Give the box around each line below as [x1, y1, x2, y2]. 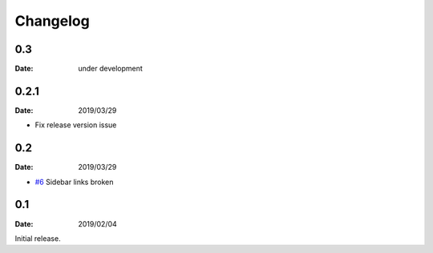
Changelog [14, 12, 90, 30]
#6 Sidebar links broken [34, 177, 114, 187]
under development [78, 64, 144, 74]
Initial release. [14, 233, 61, 243]
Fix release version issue [34, 120, 117, 130]
